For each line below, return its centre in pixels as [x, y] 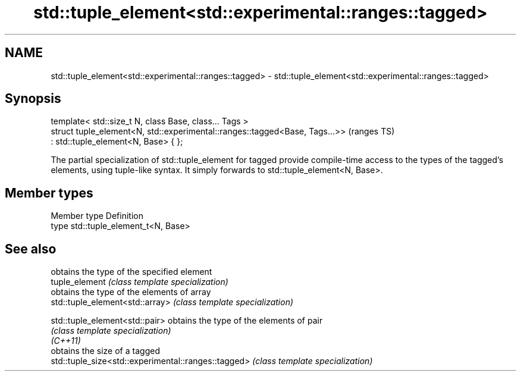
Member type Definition [97, 216]
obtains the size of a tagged [105, 351]
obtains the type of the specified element [131, 272]
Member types [49, 193]
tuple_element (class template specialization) [139, 282]
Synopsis [33, 99]
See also [31, 249]
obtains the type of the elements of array [131, 292]
